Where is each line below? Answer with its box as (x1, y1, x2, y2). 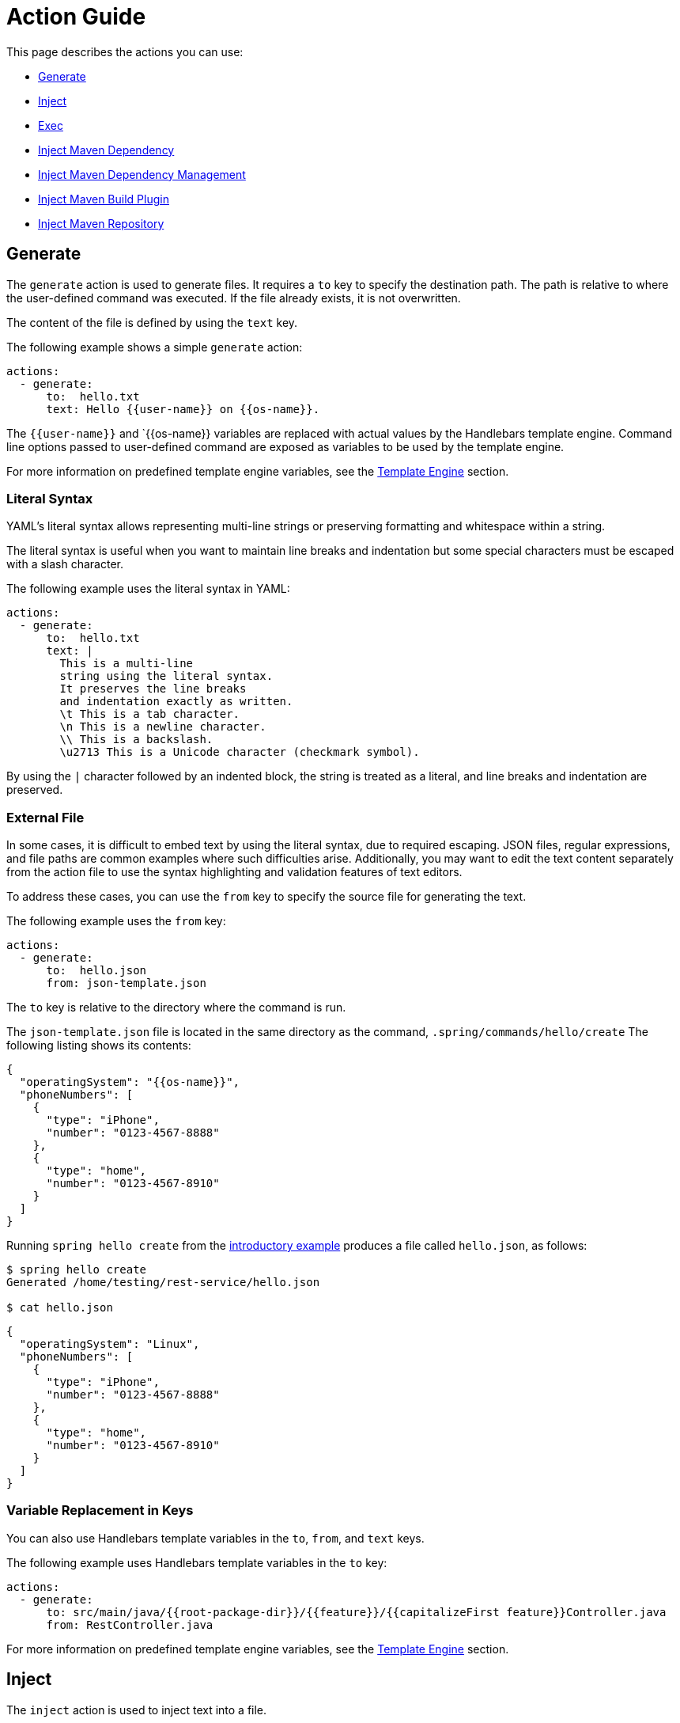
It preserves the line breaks (59, 682, 247, 696)
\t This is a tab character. (59, 708, 240, 721)
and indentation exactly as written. (59, 695, 293, 708)
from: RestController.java (46, 1618, 213, 1631)
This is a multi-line (59, 657, 194, 670)
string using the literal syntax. (59, 670, 274, 683)
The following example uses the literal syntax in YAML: (6, 582, 290, 596)
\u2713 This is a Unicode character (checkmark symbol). (59, 746, 420, 759)
